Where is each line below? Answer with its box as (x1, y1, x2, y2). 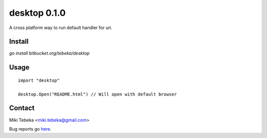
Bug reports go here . (9, 126, 51, 132)
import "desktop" (18, 77, 60, 83)
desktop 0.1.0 (9, 7, 66, 18)
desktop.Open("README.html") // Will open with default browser (18, 91, 178, 97)
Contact (9, 104, 35, 112)
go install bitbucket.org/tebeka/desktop (9, 50, 90, 56)
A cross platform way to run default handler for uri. (9, 25, 113, 31)
